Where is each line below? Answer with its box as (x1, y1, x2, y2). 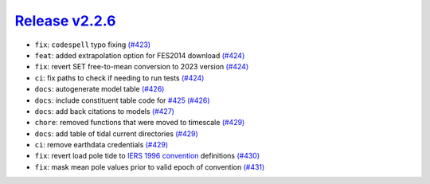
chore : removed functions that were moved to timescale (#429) (34, 118, 245, 127)
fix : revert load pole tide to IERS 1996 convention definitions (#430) (34, 151, 260, 161)
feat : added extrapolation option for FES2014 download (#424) (34, 50, 245, 60)
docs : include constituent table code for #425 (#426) (34, 96, 210, 105)
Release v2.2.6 (14, 12, 116, 29)
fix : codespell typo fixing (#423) (34, 40, 151, 49)
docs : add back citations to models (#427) (34, 106, 175, 115)
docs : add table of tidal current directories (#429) (34, 128, 198, 139)
